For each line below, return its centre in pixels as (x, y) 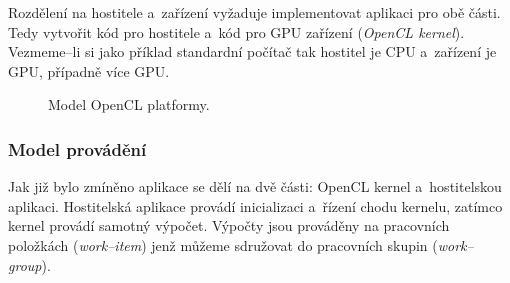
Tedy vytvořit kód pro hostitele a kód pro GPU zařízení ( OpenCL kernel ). (236, 31)
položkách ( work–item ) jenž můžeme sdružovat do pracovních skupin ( (223, 244)
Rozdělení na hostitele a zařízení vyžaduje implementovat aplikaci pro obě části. (254, 12)
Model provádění (77, 148)
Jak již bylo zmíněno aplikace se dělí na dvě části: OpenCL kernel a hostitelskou (255, 186)
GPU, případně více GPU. (89, 70)
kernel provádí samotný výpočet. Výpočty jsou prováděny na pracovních (229, 225)
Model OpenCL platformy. (129, 104)
